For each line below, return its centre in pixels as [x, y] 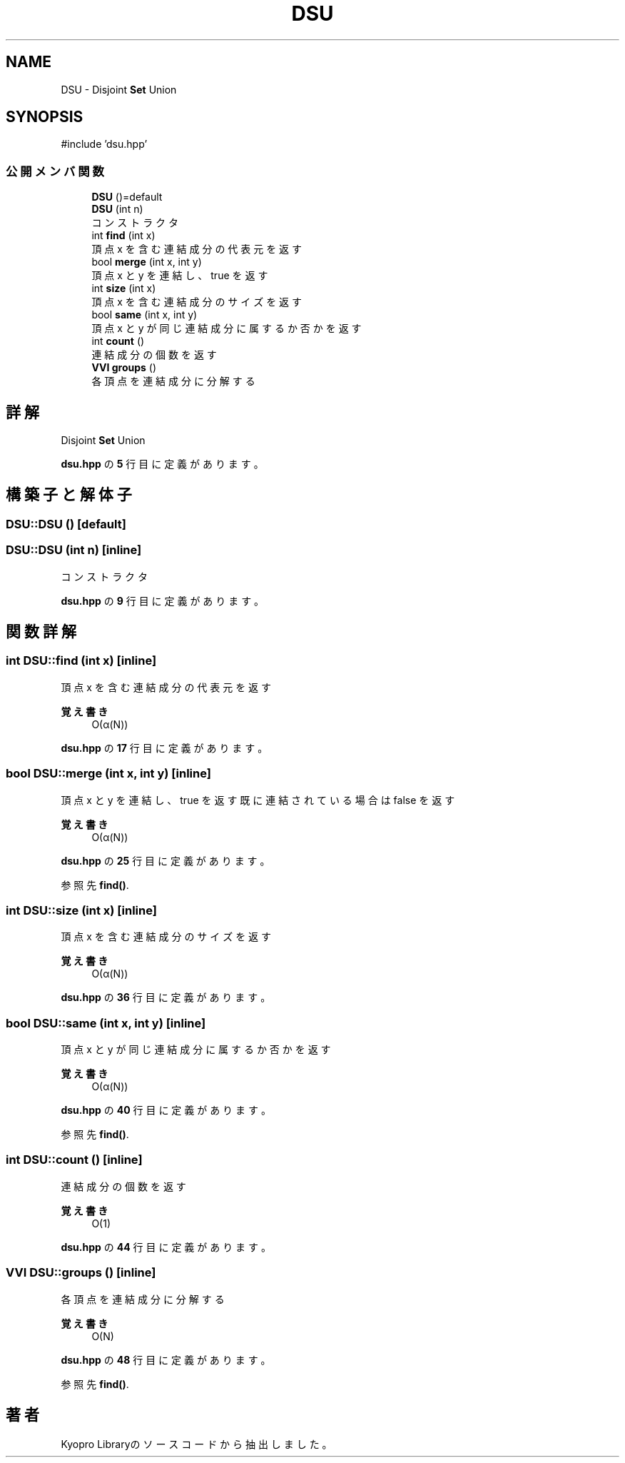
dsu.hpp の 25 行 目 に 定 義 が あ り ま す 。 [166, 860]
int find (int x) [123, 236]
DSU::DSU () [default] [66, 524]
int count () [118, 341]
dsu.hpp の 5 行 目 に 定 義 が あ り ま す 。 [162, 464]
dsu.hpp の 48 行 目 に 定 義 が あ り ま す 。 [166, 1359]
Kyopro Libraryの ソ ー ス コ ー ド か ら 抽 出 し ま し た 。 [197, 1444]
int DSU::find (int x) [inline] [81, 661]
